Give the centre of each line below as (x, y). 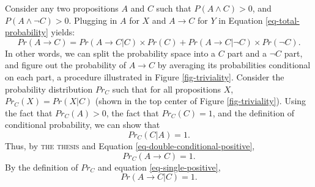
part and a (247, 53)
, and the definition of (254, 112)
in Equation (241, 20)
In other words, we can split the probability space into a (110, 53)
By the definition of (42, 167)
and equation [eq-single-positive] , (159, 167)
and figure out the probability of (66, 65)
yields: (63, 32)
